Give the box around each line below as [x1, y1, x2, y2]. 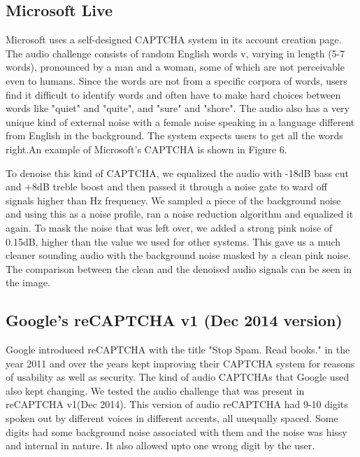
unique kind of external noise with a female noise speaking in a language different [6, 114, 355, 129]
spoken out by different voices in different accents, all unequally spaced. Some [6, 411, 338, 426]
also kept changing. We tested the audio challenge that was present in [6, 383, 305, 398]
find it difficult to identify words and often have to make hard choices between [6, 87, 341, 101]
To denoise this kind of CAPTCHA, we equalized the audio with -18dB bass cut [6, 165, 350, 180]
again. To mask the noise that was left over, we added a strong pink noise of [6, 220, 333, 234]
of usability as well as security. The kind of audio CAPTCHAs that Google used [6, 370, 350, 384]
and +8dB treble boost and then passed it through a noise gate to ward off [6, 179, 327, 194]
